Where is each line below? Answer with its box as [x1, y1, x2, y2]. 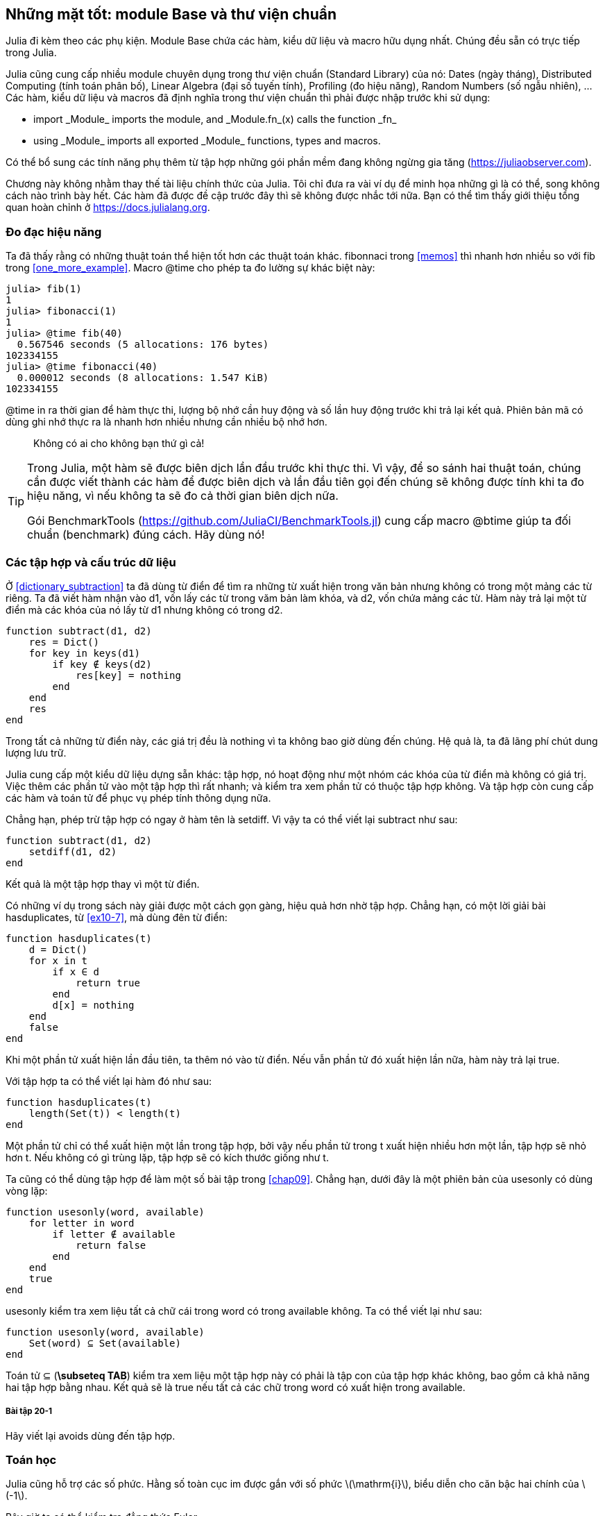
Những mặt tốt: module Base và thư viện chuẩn [6, 6, 336, 23]
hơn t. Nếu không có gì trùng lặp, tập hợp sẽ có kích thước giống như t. [6, 1151, 329, 1163]
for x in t [28, 954, 88, 966]
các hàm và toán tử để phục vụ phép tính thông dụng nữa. [6, 791, 271, 804]
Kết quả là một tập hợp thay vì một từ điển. [6, 877, 200, 890]
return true [76, 977, 140, 988]
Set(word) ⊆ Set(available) [28, 1337, 181, 1349]
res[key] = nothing [76, 669, 181, 681]
